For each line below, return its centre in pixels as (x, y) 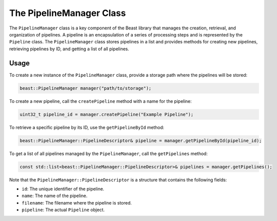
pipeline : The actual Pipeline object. (63, 210)
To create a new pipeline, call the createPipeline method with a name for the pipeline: (101, 101)
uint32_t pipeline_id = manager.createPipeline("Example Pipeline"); (107, 114)
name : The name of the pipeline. (55, 196)
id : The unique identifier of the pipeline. (63, 189)
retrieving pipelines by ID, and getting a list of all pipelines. (69, 49)
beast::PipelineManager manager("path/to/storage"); (86, 88)
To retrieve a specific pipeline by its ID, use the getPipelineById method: (87, 127)
